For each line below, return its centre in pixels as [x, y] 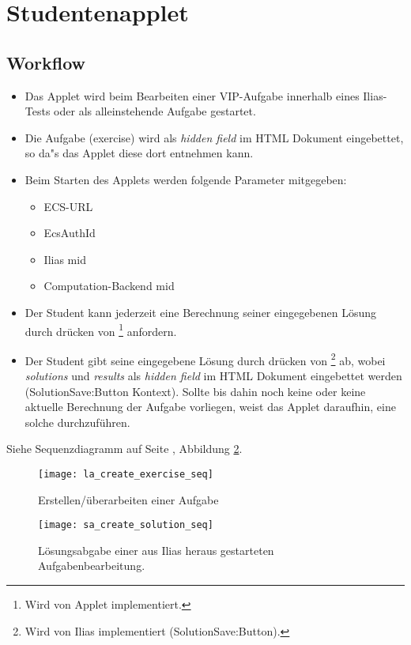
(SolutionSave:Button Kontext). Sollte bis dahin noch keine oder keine [195, 391]
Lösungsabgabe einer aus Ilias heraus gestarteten [156, 550]
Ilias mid [65, 259]
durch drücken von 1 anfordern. [101, 330]
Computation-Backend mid [109, 286]
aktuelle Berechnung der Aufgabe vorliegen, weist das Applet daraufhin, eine [210, 407]
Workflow [46, 62]
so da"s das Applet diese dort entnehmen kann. [139, 153]
